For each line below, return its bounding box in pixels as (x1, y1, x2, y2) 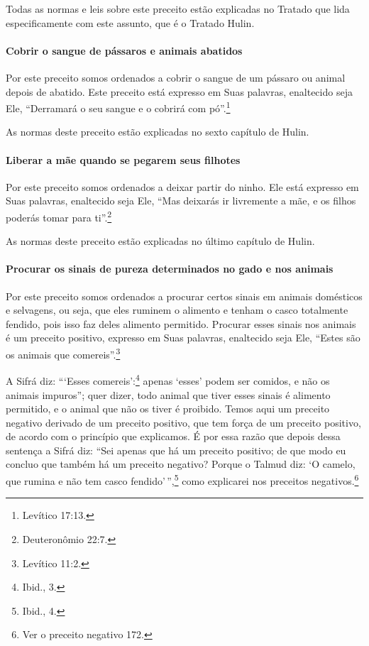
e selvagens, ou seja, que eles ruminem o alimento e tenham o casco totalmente (6, 302, 348, 317)
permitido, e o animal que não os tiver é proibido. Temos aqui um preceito (6, 401, 330, 416)
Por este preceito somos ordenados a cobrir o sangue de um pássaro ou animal (6, 70, 346, 84)
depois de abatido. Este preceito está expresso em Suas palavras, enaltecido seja (6, 84, 353, 99)
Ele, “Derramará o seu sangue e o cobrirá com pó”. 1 (6, 99, 231, 115)
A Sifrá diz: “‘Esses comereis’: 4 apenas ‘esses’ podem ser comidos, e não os (6, 371, 330, 388)
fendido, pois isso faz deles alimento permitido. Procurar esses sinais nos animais (6, 316, 356, 331)
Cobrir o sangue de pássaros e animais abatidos (6, 43, 243, 58)
